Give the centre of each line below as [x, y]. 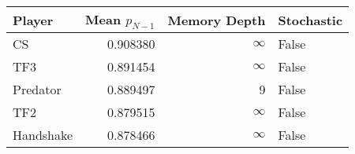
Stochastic [310, 20]
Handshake [43, 135]
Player [33, 20]
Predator [37, 90]
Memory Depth [217, 20]
